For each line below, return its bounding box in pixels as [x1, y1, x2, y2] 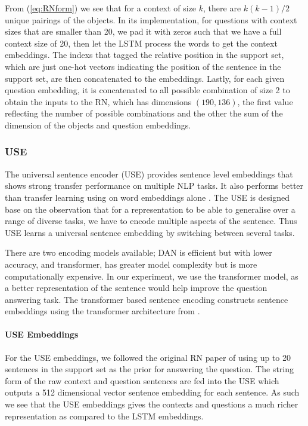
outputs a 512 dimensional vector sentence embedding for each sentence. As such [5, 386, 300, 399]
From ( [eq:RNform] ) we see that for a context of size [5, 2, 197, 14]
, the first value [237, 95, 293, 108]
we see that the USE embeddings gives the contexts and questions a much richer [5, 398, 298, 410]
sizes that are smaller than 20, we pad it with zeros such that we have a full [5, 25, 282, 38]
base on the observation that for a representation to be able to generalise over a [5, 203, 295, 215]
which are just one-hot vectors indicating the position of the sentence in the [5, 60, 281, 72]
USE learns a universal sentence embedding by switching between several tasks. [5, 226, 295, 238]
